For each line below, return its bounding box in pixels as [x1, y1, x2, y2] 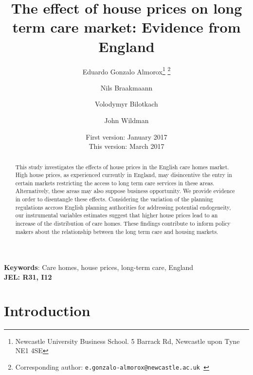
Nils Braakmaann [100, 82, 153, 92]
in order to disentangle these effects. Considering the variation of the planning [15, 195, 213, 203]
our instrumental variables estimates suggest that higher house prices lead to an [15, 211, 218, 219]
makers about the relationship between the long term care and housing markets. [15, 227, 218, 235]
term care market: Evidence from [12, 17, 241, 37]
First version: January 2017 [86, 131, 167, 142]
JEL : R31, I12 [4, 272, 52, 282]
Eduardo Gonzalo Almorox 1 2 [82, 65, 171, 76]
